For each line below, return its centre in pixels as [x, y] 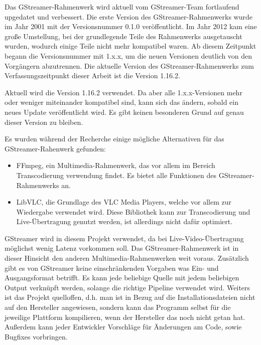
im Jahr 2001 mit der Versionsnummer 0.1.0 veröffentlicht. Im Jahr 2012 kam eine [131, 26]
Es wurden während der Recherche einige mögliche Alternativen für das [114, 139]
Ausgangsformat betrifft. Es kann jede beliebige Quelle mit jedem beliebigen [122, 278]
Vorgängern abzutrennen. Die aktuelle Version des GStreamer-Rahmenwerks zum [129, 65]
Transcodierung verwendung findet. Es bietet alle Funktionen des [116, 175]
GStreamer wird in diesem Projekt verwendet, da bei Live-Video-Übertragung [124, 238]
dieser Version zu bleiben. [44, 122]
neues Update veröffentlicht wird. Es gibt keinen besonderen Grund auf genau [124, 112]
